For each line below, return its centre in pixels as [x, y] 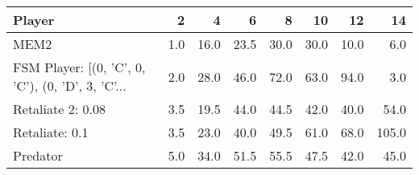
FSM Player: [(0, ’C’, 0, [79, 67]
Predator [38, 155]
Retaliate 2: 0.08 [59, 109]
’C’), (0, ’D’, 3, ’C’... [70, 85]
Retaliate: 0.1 [51, 132]
